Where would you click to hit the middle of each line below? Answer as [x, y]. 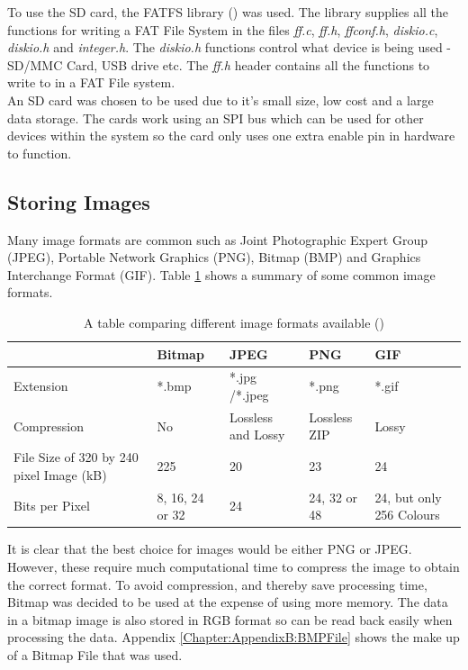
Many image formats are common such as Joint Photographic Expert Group [218, 239]
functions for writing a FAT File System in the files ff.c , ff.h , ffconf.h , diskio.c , [223, 29]
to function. [40, 153]
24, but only [408, 497]
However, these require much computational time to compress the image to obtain [234, 566]
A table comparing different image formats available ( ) [234, 322]
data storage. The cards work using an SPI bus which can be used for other [216, 118]
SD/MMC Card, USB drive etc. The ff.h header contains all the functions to [219, 64]
